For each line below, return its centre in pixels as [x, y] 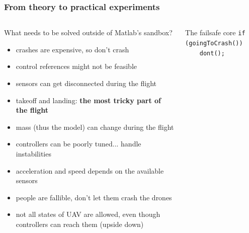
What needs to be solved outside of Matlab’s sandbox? [88, 32]
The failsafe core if [215, 32]
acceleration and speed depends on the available [90, 170]
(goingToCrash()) [214, 43]
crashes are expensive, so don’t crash [72, 49]
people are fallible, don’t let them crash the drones [94, 197]
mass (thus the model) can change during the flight [95, 127]
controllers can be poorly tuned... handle [78, 144]
